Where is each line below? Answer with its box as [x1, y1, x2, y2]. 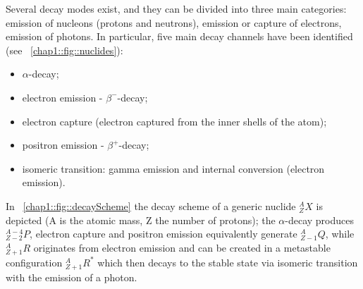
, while [325, 226, 355, 241]
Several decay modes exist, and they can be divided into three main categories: [6, 1, 347, 16]
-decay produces [285, 212, 354, 227]
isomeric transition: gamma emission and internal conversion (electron [22, 161, 325, 176]
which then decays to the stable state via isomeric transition [97, 254, 358, 269]
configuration [6, 254, 63, 269]
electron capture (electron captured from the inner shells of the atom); [22, 113, 327, 128]
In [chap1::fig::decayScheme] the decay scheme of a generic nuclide [6, 198, 296, 213]
